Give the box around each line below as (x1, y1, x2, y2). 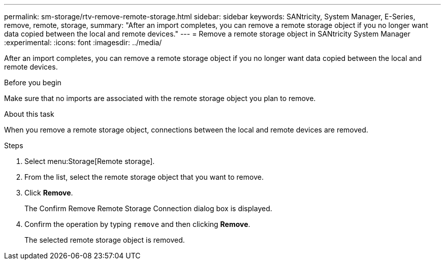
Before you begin (4, 78, 61, 87)
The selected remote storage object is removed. (24, 236, 185, 244)
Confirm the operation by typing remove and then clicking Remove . (24, 220, 250, 228)
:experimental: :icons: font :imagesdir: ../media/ (4, 38, 162, 47)
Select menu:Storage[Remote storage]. (24, 157, 155, 166)
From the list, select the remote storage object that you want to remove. (24, 173, 264, 181)
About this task (4, 110, 54, 118)
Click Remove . (24, 188, 73, 197)
